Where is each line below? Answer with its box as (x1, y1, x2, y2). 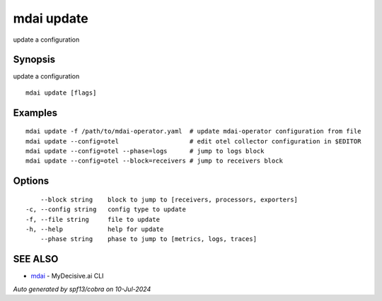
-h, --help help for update (25, 225, 164, 233)
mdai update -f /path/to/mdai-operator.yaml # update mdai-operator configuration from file (25, 127, 361, 136)
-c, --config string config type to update (25, 206, 187, 213)
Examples (13, 107, 58, 119)
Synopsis (13, 54, 56, 66)
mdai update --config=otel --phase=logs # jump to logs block (25, 147, 265, 155)
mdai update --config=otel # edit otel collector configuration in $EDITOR (25, 137, 361, 145)
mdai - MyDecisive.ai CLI (30, 272, 104, 281)
